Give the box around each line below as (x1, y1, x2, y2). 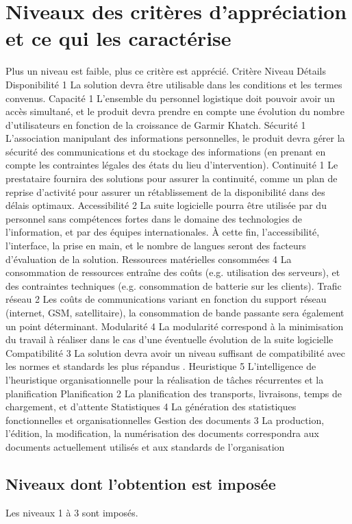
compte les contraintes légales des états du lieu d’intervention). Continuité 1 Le (5, 158, 338, 172)
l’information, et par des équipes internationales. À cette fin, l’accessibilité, (5, 225, 320, 239)
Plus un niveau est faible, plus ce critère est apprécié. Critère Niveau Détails (5, 64, 326, 78)
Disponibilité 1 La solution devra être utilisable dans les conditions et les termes (5, 77, 342, 91)
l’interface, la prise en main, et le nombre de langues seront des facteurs (5, 238, 306, 253)
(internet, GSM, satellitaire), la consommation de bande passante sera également (5, 305, 344, 319)
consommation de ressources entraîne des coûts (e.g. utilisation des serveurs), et (5, 265, 340, 279)
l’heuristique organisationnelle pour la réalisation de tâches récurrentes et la (5, 372, 324, 386)
